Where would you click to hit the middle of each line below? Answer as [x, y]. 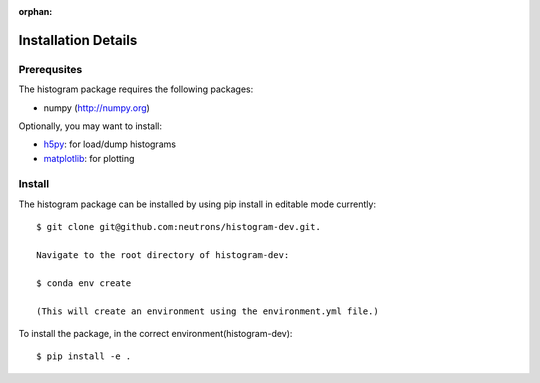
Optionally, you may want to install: [90, 126]
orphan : [35, 11]
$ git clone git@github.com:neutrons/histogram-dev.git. [179, 227]
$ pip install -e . [84, 356]
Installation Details [78, 40]
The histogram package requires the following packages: [136, 89]
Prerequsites [50, 69]
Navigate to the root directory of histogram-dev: [163, 255]
